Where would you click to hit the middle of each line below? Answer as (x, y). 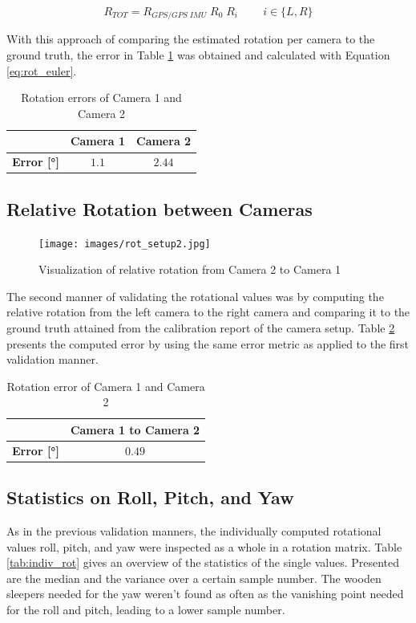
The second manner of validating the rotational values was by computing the (195, 296)
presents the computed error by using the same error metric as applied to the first (208, 343)
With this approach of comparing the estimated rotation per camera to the (191, 39)
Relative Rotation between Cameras (160, 208)
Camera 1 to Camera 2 (135, 429)
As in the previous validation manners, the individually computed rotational (194, 531)
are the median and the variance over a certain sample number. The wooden (194, 578)
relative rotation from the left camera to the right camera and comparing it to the (208, 312)
